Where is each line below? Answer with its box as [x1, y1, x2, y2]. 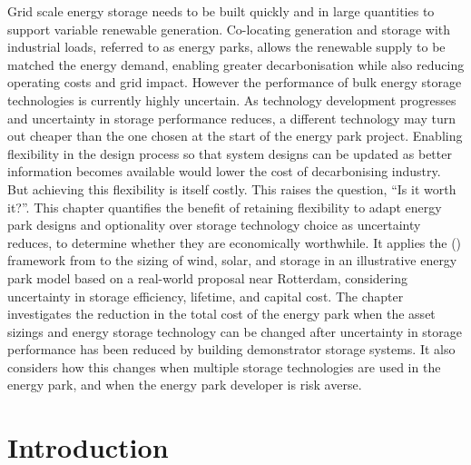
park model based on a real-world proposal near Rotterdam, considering [7, 268, 407, 287]
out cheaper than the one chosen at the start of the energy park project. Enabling [7, 126, 463, 145]
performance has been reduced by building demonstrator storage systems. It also [7, 340, 456, 359]
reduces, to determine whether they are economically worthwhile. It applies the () [7, 232, 462, 252]
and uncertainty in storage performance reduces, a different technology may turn [7, 108, 456, 127]
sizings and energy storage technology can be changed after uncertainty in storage [7, 322, 462, 341]
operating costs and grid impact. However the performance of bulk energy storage [7, 73, 462, 92]
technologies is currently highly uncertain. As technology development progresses [7, 90, 456, 109]
